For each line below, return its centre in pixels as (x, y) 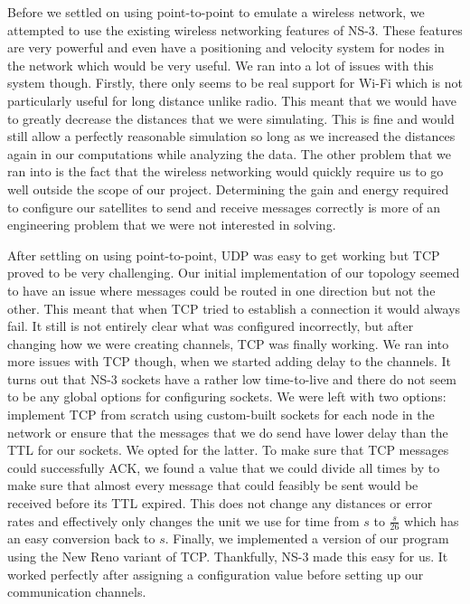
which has (432, 520)
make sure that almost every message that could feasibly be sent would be (213, 485)
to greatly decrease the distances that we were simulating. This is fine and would (231, 118)
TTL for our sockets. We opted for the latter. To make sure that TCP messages (228, 450)
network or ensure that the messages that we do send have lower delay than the (228, 432)
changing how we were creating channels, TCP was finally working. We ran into (228, 343)
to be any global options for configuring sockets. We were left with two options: (227, 396)
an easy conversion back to (81, 538)
